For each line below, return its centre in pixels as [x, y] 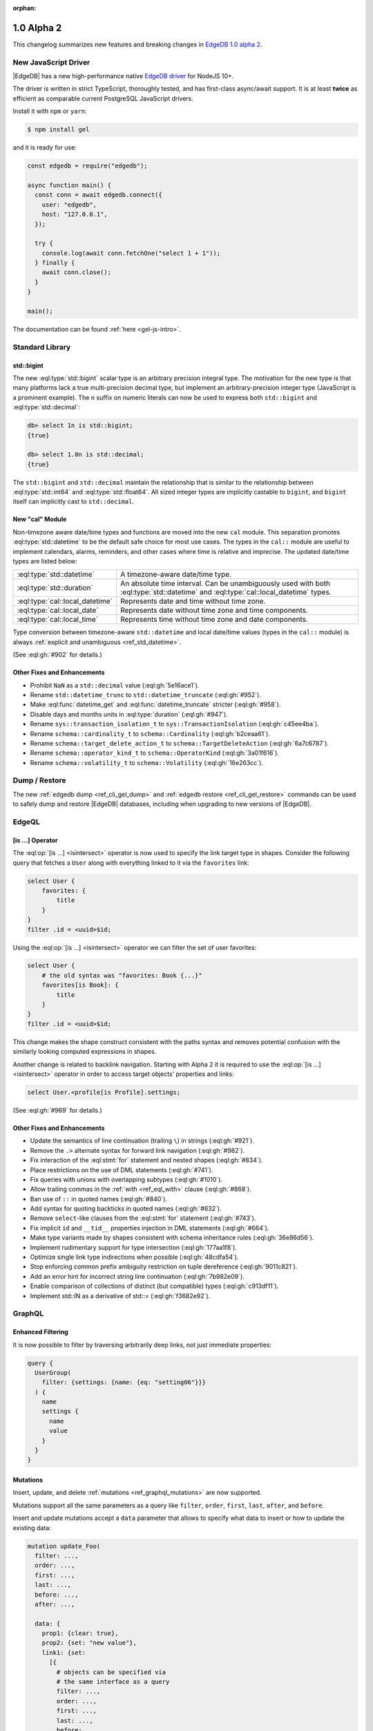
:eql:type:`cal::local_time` [58, 620]
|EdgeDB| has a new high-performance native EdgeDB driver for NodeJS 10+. [123, 76]
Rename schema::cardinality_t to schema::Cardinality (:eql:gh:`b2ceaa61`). [150, 733]
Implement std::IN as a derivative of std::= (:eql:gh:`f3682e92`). [120, 1295]
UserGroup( [53, 1372]
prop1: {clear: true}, [80, 1633]
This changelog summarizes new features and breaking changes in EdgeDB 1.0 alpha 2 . [137, 44]
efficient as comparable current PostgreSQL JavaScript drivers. [103, 98]
